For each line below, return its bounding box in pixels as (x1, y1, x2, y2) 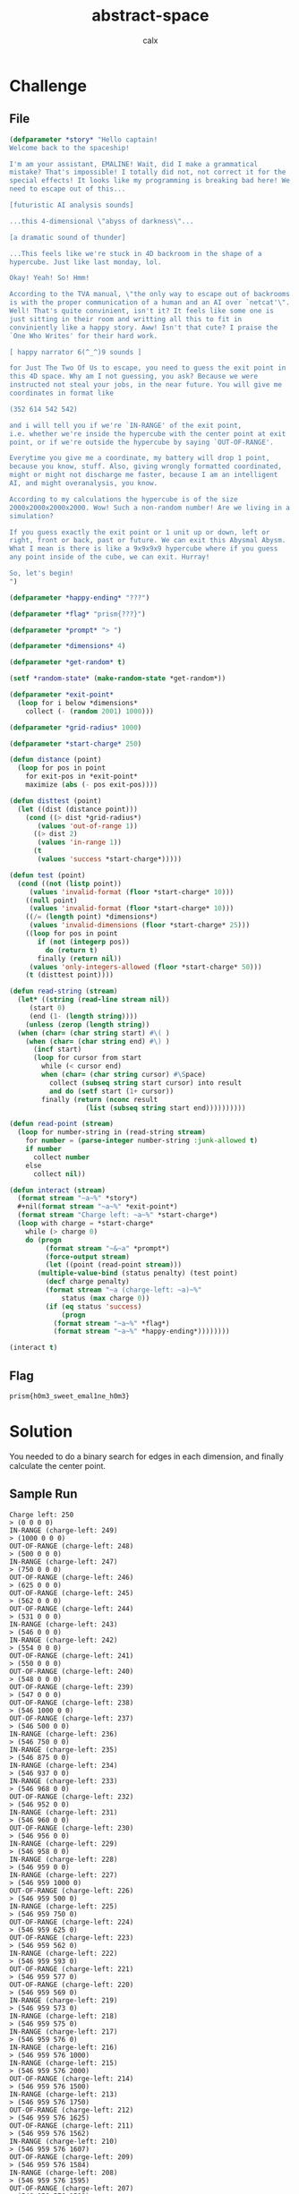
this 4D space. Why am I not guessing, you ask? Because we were (9, 372, 258, 381)
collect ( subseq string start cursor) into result (48, 1078, 243, 1088)
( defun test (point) (9, 870, 87, 880)
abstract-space (91, 5, 209, 26)
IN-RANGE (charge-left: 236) (9, 1729, 118, 1738)
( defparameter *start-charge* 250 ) (9, 739, 142, 748)
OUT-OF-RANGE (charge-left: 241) (9, 1651, 134, 1660)
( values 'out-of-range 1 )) (37, 821, 139, 831)
